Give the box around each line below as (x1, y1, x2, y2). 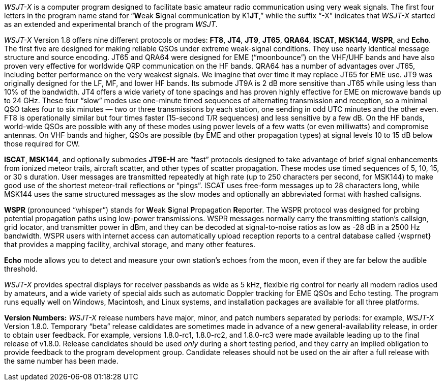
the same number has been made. (4, 357, 118, 365)
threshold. (4, 264, 38, 273)
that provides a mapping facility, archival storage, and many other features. (4, 240, 255, 249)
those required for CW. (4, 139, 80, 148)
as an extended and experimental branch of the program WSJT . (4, 20, 218, 28)
